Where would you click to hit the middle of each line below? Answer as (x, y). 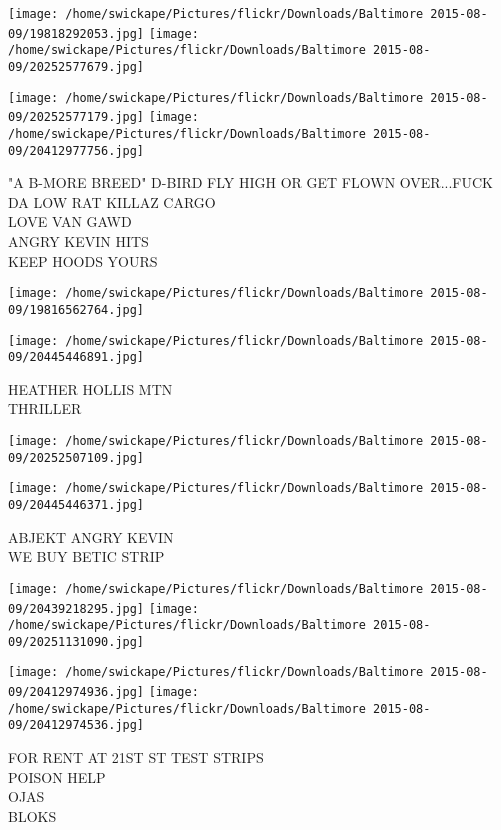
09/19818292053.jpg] (76, 33)
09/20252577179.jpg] (76, 117)
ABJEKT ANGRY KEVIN (91, 536)
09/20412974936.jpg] (76, 692)
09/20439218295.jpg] (76, 608)
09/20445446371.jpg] (76, 505)
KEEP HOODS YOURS (83, 260)
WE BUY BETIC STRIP (86, 556)
